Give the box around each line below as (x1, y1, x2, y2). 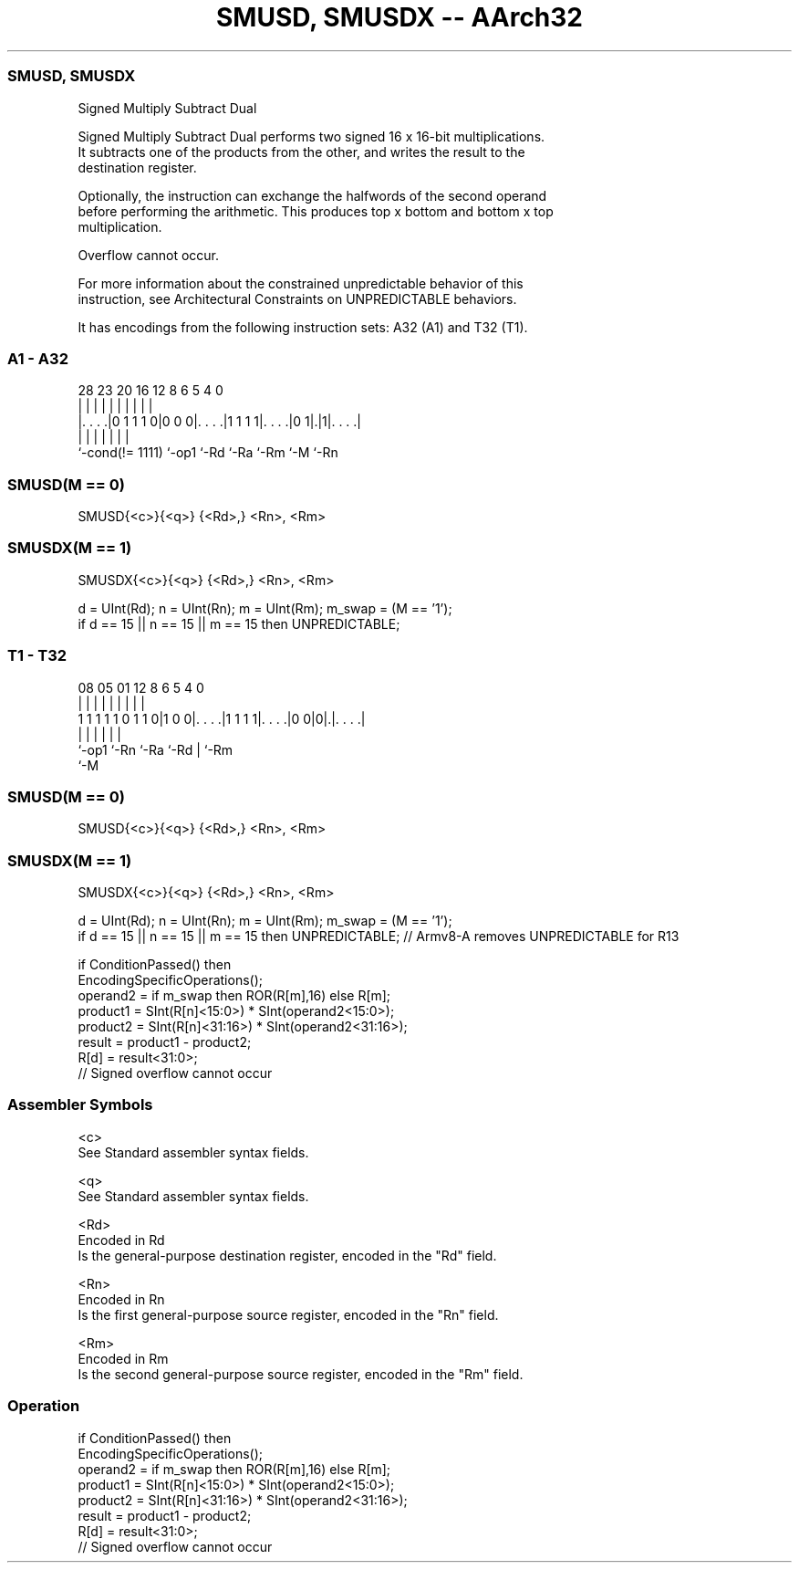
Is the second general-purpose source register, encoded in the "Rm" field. (78, 1366, 524, 1382)
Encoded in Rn (78, 1291, 165, 1307)
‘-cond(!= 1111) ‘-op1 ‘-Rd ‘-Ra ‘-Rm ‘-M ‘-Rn (78, 445, 338, 461)
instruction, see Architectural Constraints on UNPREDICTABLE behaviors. (78, 290, 517, 307)
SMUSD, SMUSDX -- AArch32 (215, 2, 584, 33)
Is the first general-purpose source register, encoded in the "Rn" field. (78, 1306, 499, 1323)
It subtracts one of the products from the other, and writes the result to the (78, 143, 525, 160)
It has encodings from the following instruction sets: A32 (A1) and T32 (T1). (78, 319, 528, 335)
